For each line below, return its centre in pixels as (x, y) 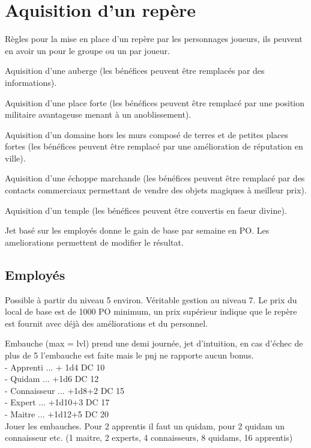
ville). (15, 158)
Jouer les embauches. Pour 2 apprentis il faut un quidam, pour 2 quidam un (145, 425)
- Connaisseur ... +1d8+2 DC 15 (65, 390)
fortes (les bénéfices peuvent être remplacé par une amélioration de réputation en (154, 146)
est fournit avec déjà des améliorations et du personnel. (106, 323)
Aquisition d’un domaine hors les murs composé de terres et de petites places (147, 134)
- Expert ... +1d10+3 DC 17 (57, 402)
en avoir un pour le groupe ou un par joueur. (87, 50)
